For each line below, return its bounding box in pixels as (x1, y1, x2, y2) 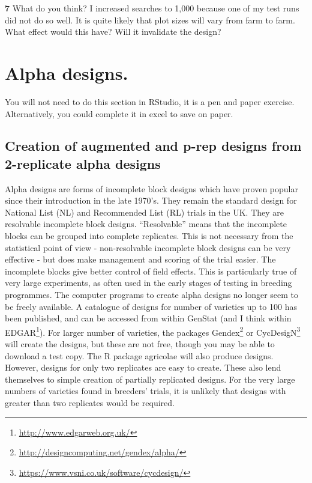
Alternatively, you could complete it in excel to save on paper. (5, 107, 233, 120)
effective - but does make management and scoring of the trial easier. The (5, 253, 276, 266)
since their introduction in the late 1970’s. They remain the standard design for (5, 194, 297, 207)
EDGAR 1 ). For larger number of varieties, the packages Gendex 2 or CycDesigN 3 (5, 324, 301, 338)
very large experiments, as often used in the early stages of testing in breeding (5, 276, 292, 289)
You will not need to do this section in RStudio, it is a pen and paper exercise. (5, 95, 295, 108)
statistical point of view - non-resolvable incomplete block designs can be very (5, 241, 291, 254)
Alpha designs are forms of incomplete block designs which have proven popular (5, 182, 298, 195)
